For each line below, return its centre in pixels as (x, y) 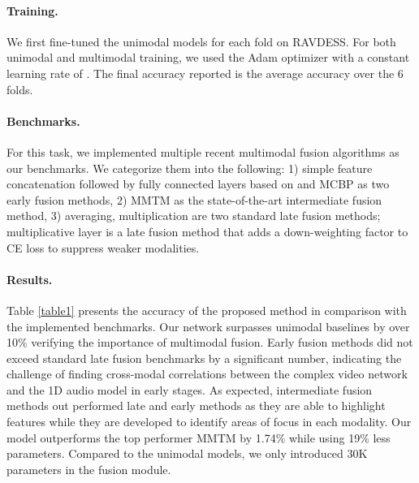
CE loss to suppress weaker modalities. (103, 247)
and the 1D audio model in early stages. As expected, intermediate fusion (190, 389)
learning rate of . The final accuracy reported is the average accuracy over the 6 (205, 73)
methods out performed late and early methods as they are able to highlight (196, 405)
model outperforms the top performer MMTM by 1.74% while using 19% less (199, 437)
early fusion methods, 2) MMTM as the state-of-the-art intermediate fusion (194, 199)
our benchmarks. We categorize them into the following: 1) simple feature (190, 168)
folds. (20, 89)
